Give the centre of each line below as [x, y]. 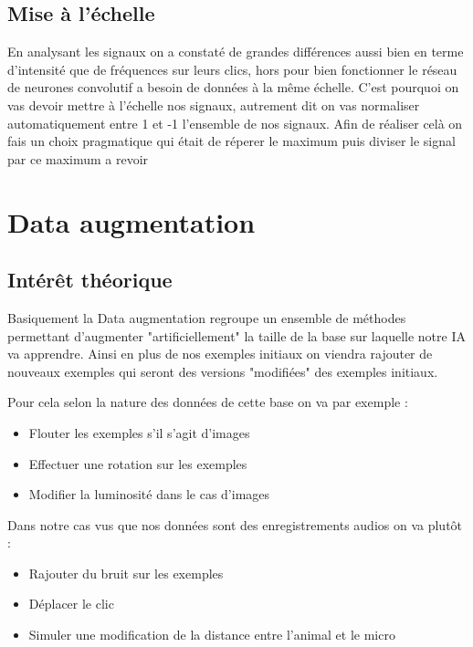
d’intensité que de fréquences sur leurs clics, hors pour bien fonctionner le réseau [232, 69]
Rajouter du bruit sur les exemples [126, 573]
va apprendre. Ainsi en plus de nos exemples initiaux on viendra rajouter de [220, 354]
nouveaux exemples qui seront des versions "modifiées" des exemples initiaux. [223, 371]
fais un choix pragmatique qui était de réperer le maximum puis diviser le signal [231, 141]
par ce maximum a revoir [78, 158]
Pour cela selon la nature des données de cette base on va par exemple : [208, 402]
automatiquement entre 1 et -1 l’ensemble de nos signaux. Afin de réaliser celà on [235, 123]
